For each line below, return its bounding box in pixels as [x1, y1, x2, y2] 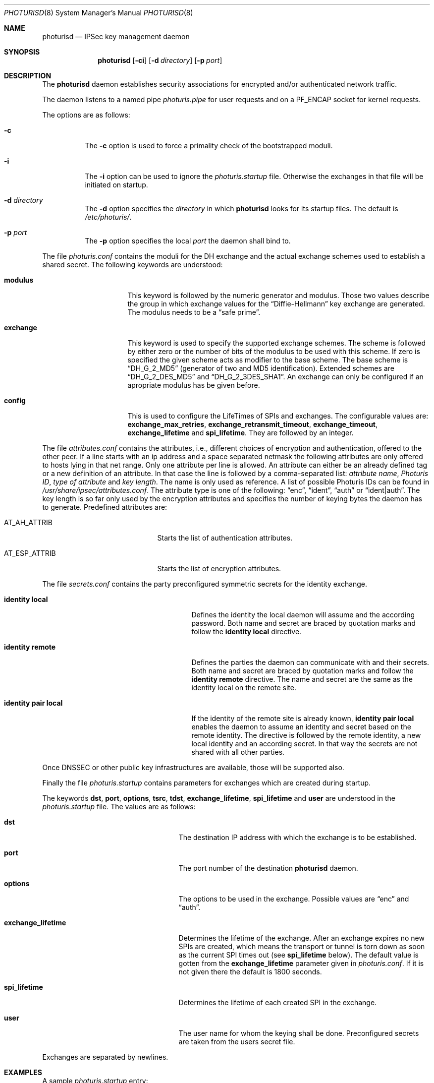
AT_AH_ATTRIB [4, 518, 53, 527]
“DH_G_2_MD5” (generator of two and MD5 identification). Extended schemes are [127, 364, 394, 372]
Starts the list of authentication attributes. [157, 534, 293, 542]
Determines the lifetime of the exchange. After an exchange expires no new [178, 934, 425, 942]
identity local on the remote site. [191, 683, 296, 692]
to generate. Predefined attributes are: [42, 503, 167, 511]
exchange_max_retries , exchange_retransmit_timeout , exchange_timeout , [127, 420, 378, 428]
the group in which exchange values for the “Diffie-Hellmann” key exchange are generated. [127, 300, 425, 308]
